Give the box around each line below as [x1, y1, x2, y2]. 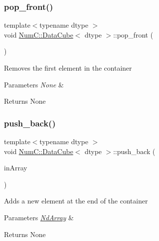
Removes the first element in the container [4, 63, 132, 73]
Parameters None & [4, 79, 64, 89]
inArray [4, 162, 28, 173]
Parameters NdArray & [4, 212, 74, 222]
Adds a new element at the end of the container [4, 196, 148, 206]
